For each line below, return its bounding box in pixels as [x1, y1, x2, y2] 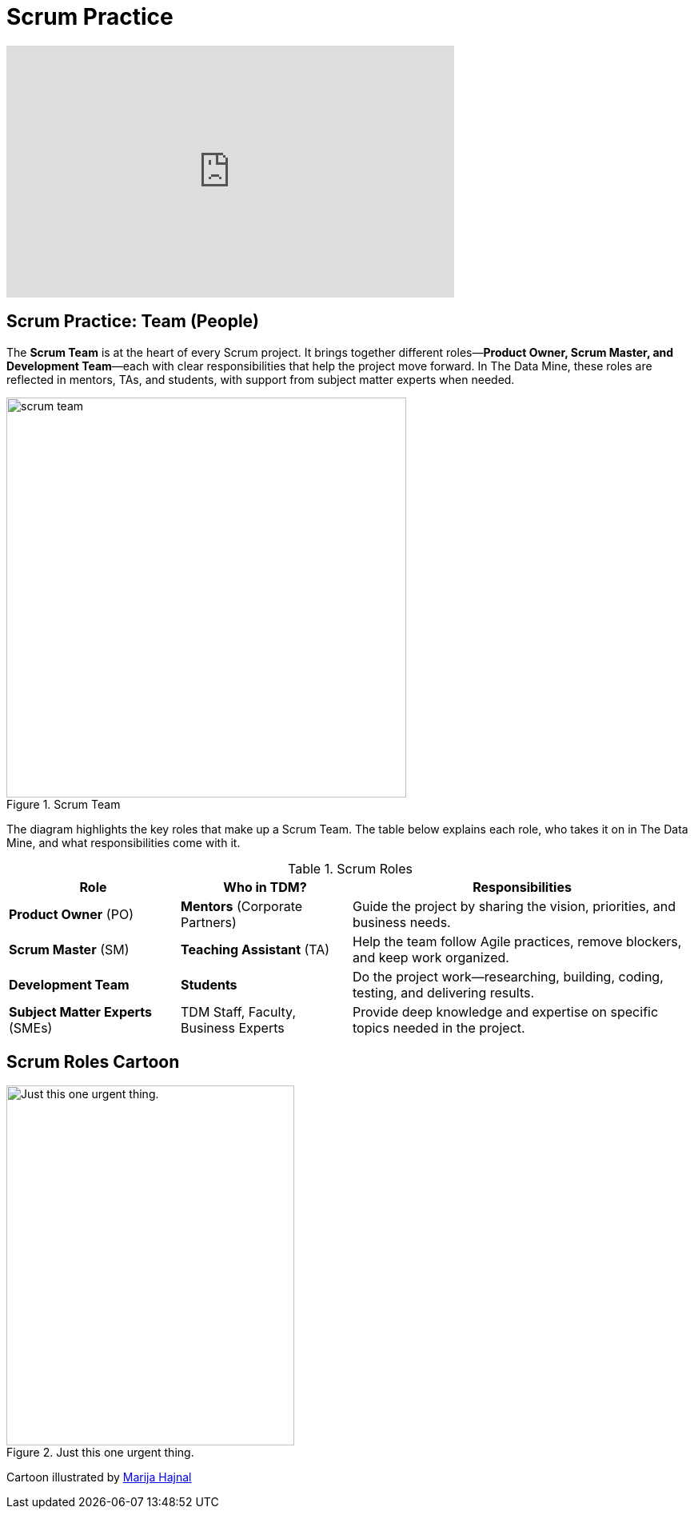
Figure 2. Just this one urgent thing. [6, 1445, 194, 1460]
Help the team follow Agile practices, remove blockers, [353, 933, 682, 949]
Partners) [181, 913, 237, 930]
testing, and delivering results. [353, 984, 535, 1001]
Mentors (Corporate [181, 897, 303, 914]
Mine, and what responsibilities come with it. [6, 835, 241, 849]
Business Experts [181, 1019, 285, 1036]
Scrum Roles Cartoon [6, 1052, 180, 1073]
